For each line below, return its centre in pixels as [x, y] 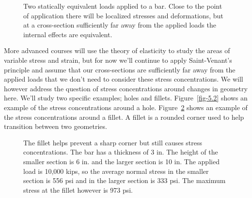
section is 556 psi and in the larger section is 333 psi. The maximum [125, 180]
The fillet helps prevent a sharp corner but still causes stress [113, 142]
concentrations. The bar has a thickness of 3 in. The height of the [121, 152]
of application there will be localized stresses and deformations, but [123, 15]
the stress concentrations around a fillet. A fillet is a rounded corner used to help [124, 117]
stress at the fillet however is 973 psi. [78, 190]
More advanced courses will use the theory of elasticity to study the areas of [117, 50]
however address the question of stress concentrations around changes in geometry [126, 88]
